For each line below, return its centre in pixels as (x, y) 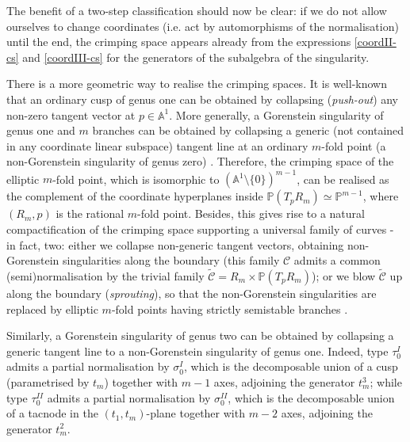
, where (381, 196)
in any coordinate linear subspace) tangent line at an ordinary (157, 145)
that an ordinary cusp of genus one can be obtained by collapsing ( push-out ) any (203, 99)
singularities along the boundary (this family (171, 260)
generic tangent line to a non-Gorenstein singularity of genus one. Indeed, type (197, 351)
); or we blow (343, 276)
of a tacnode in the (52, 413)
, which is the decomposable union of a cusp (291, 366)
